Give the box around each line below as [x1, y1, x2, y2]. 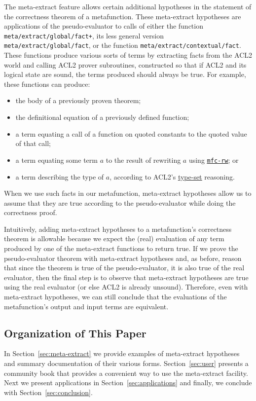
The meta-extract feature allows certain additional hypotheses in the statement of [4, 1, 252, 11]
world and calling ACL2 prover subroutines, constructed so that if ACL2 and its [4, 59, 247, 70]
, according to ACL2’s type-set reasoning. [110, 171, 235, 182]
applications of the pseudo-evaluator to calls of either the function [4, 21, 203, 31]
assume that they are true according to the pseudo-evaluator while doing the [4, 197, 236, 208]
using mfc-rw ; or [188, 154, 239, 165]
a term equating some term [15, 154, 98, 165]
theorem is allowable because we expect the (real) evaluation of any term [4, 233, 224, 244]
